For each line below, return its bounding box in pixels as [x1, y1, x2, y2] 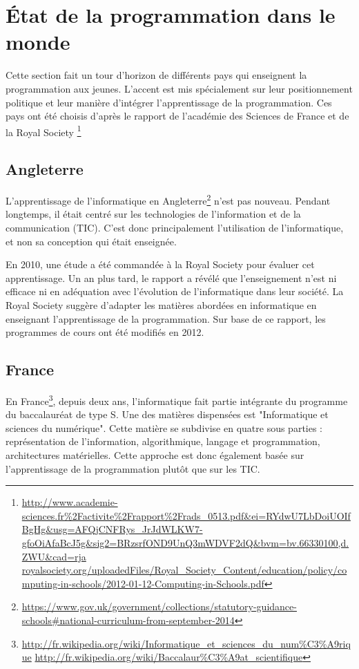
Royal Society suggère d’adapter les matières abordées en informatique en [6, 297, 317, 312]
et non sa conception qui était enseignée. [6, 234, 177, 248]
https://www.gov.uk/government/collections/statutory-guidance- [21, 599, 297, 614]
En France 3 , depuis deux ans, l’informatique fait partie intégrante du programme [6, 391, 348, 408]
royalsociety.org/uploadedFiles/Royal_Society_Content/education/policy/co [21, 563, 347, 577]
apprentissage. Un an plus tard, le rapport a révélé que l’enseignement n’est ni [6, 270, 337, 285]
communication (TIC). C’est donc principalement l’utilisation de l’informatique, [6, 220, 344, 234]
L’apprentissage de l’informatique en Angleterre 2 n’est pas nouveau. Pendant [6, 191, 331, 207]
